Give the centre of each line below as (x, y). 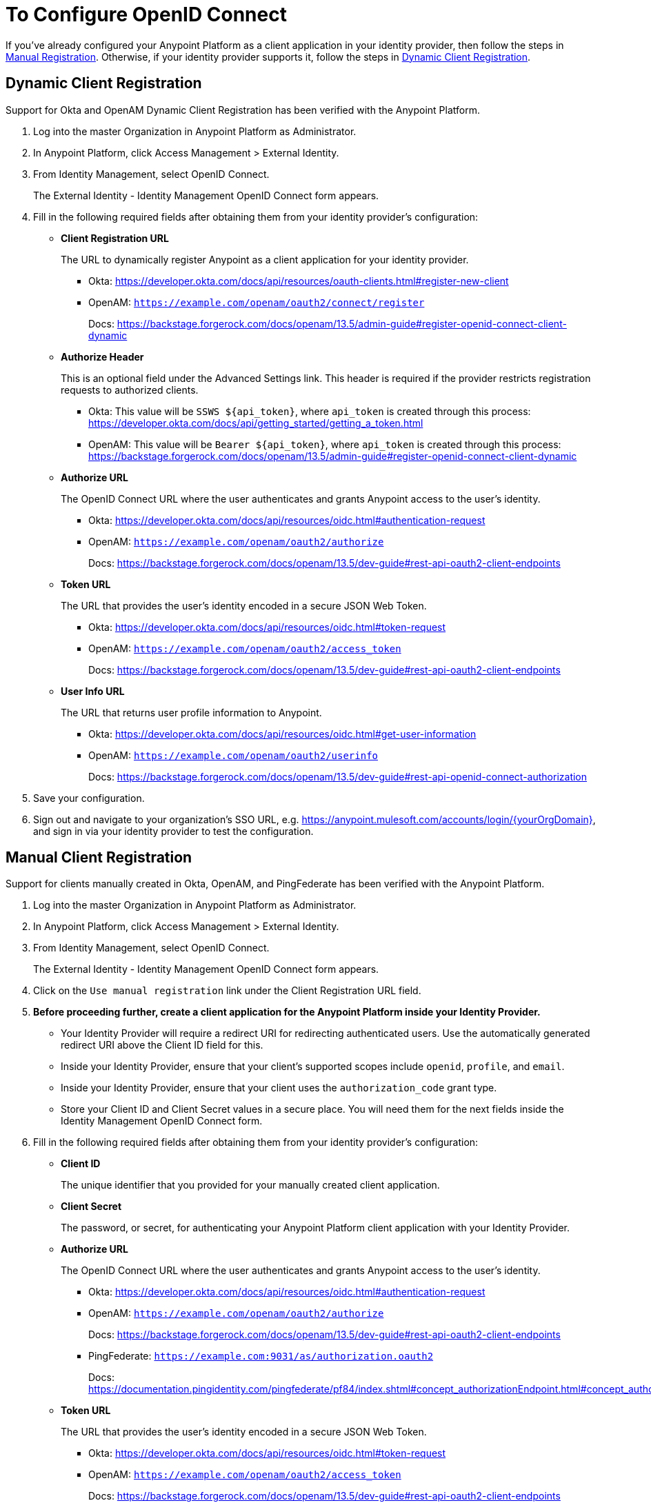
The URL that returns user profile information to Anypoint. (191, 712)
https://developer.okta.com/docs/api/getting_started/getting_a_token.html (256, 423)
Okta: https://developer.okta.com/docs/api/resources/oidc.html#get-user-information (282, 734)
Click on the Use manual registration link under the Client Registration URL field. (227, 991)
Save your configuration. (89, 798)
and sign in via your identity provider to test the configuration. (173, 831)
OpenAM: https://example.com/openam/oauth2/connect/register (257, 302)
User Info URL (93, 691)
